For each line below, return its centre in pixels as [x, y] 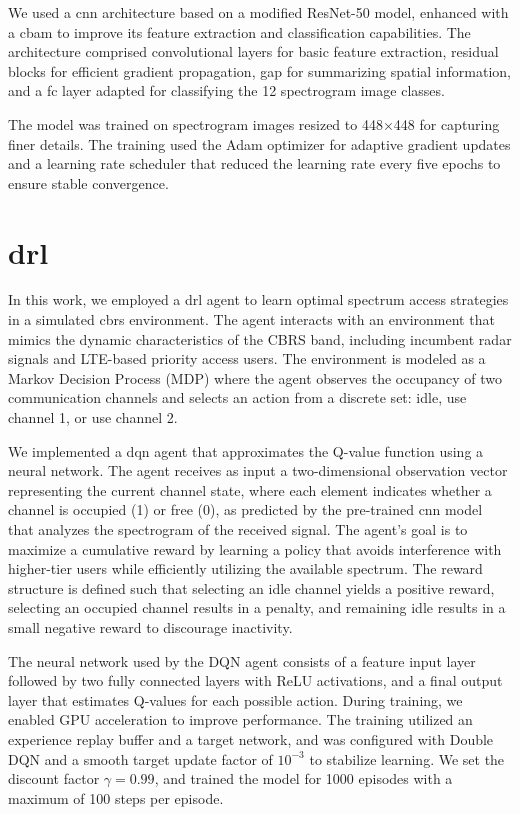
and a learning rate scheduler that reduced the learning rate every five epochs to [254, 163]
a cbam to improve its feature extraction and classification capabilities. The [239, 31]
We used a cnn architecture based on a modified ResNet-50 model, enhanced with [258, 12]
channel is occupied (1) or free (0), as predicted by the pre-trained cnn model [245, 509]
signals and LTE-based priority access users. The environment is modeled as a [247, 358]
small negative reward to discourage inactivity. [150, 626]
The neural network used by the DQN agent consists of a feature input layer [242, 660]
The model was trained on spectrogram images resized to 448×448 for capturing [254, 123]
